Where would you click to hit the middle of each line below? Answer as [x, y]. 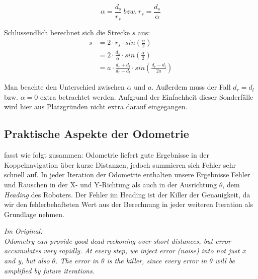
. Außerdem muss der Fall [191, 87]
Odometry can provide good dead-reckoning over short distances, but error [117, 240]
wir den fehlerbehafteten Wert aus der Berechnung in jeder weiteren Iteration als [128, 204]
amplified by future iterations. [50, 270]
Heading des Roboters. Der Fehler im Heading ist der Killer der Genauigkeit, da [127, 194]
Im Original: [23, 231]
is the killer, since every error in [157, 261]
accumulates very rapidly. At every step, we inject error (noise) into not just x [125, 251]
